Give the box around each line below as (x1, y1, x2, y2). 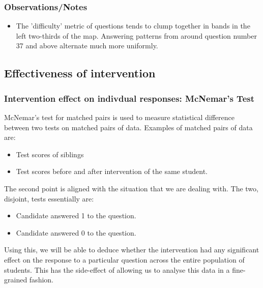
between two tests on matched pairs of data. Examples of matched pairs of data (4, 122, 253, 132)
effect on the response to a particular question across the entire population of (4, 254, 245, 265)
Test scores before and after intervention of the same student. (16, 166, 208, 177)
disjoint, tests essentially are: (4, 193, 94, 204)
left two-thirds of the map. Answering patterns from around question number (16, 30, 257, 41)
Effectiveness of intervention (4, 65, 156, 81)
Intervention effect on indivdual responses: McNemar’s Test (4, 92, 254, 104)
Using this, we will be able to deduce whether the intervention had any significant (4, 244, 259, 255)
